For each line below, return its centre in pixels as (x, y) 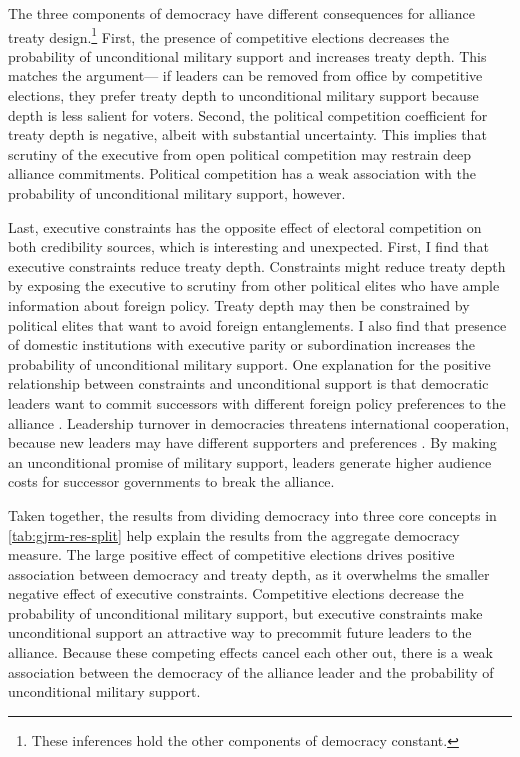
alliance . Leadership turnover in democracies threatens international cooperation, (259, 422)
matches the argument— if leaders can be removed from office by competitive (245, 75)
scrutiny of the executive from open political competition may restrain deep (240, 153)
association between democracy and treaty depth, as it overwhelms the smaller (249, 573)
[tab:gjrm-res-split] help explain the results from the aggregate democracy (234, 534)
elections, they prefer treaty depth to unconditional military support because (243, 95)
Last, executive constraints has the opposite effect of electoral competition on (245, 226)
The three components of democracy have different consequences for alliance (241, 13)
